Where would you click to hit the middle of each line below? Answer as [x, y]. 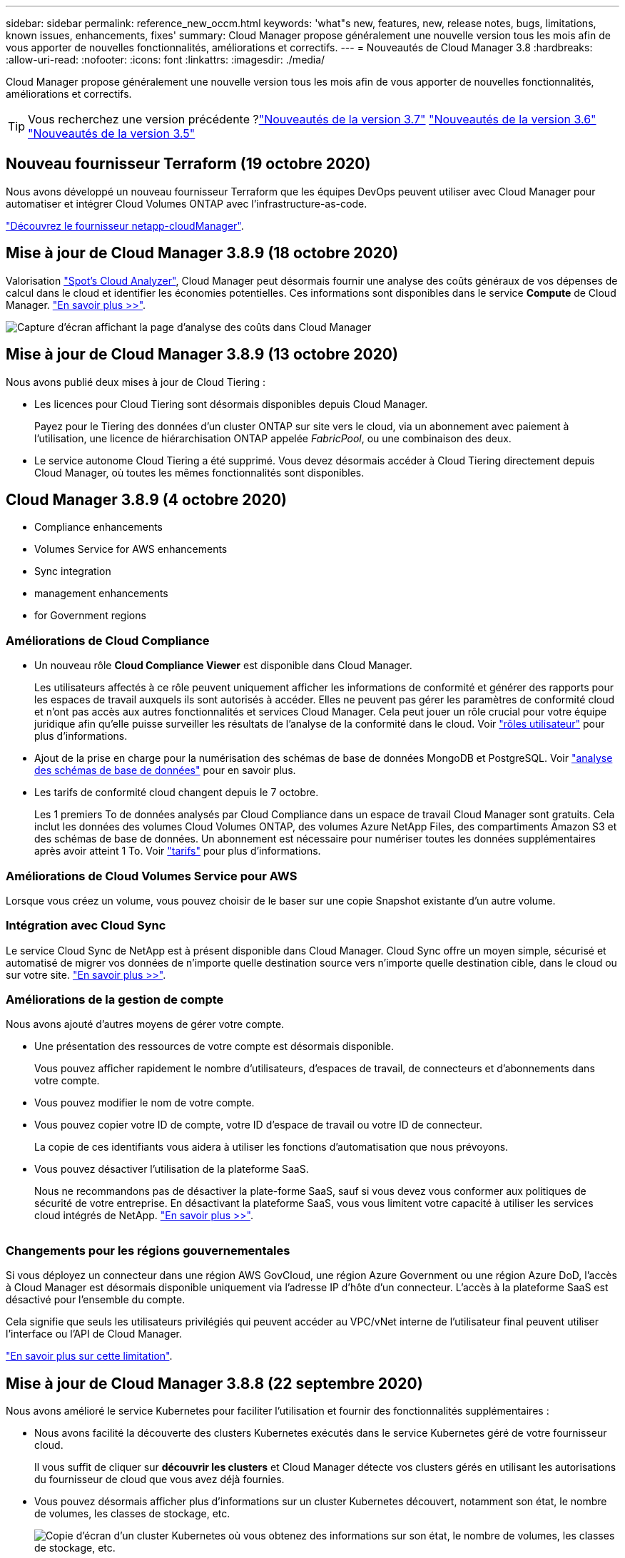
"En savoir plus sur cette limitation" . [89, 1356]
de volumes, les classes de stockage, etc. [132, 1513]
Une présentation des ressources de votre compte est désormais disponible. [214, 1047]
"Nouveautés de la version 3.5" [112, 133]
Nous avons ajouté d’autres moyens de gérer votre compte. [145, 1024]
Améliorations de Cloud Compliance [108, 640]
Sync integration [73, 571]
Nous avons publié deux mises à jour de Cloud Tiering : [136, 382]
